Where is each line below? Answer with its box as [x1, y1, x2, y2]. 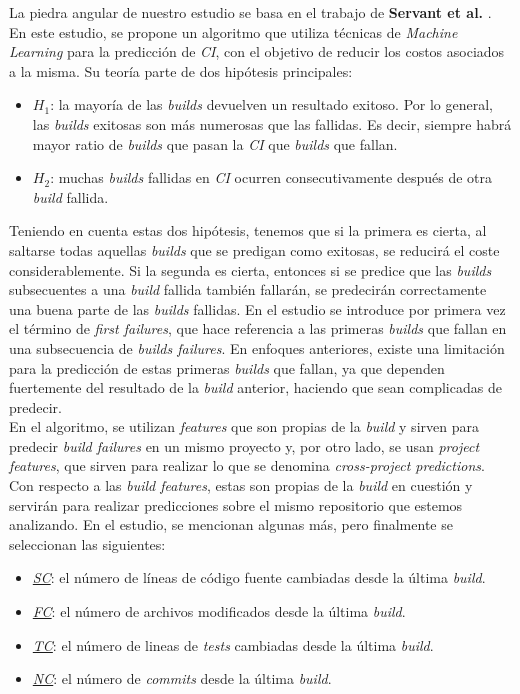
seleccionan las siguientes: [9, 533, 166, 554]
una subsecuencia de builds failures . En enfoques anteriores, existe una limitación [9, 337, 505, 358]
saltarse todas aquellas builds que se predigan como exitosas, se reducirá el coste [9, 239, 500, 260]
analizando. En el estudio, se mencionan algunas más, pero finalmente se [9, 514, 453, 535]
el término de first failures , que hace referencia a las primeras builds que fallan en [9, 318, 507, 339]
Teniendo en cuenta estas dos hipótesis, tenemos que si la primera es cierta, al [9, 220, 487, 241]
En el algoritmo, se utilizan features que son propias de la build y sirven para [9, 416, 479, 437]
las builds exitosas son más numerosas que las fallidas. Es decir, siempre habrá [32, 113, 512, 134]
